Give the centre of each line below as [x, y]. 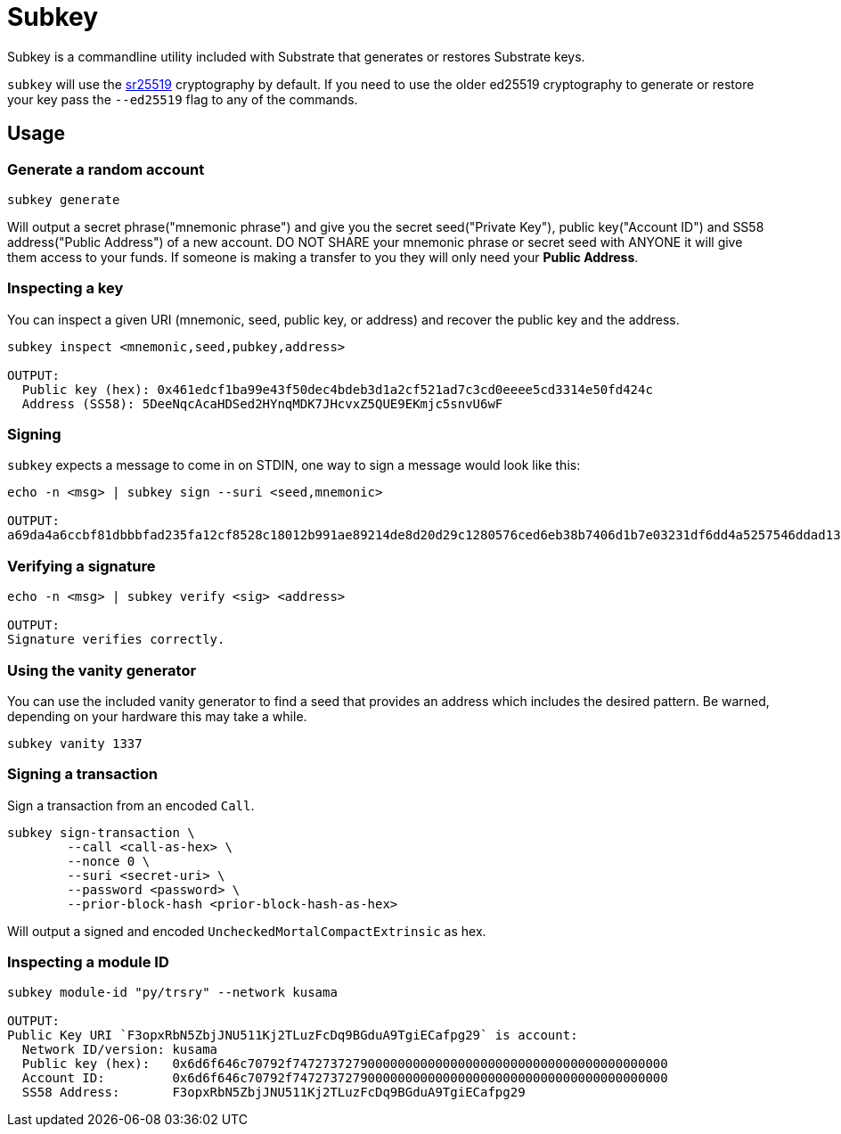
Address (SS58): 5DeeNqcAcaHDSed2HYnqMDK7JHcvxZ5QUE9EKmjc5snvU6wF [262, 403]
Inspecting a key [65, 288]
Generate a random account [106, 169]
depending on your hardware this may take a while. [157, 716]
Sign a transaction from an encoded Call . [131, 805]
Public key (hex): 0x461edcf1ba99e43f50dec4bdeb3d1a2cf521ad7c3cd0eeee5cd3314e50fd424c [337, 389]
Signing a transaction [82, 774]
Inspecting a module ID [88, 962]
